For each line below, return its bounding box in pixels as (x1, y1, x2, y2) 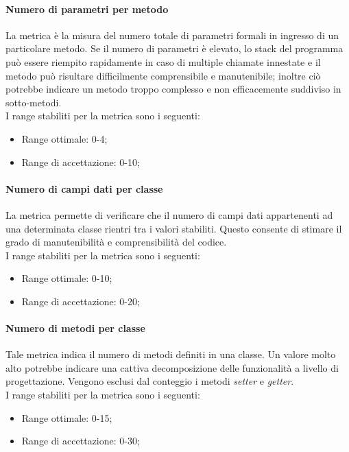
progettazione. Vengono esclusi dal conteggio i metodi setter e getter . (5, 374, 294, 388)
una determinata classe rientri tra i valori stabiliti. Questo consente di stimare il (5, 221, 342, 235)
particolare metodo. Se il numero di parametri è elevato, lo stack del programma (5, 41, 344, 56)
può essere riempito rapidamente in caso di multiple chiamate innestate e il (5, 54, 321, 69)
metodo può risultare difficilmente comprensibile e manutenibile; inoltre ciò (5, 68, 321, 82)
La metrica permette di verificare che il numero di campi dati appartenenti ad (5, 207, 333, 222)
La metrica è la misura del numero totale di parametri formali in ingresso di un (5, 27, 339, 42)
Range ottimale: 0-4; (21, 131, 108, 145)
